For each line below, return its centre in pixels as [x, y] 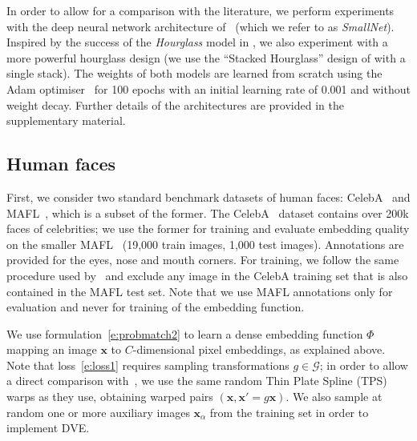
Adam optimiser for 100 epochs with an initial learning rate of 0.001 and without [208, 88]
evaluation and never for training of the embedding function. [156, 307]
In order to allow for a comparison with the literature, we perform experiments [200, 10]
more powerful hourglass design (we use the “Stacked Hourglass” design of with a [206, 57]
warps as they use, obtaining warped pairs [110, 397]
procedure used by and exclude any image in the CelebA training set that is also [207, 275]
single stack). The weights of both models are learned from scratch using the [194, 73]
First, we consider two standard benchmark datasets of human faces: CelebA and [208, 196]
